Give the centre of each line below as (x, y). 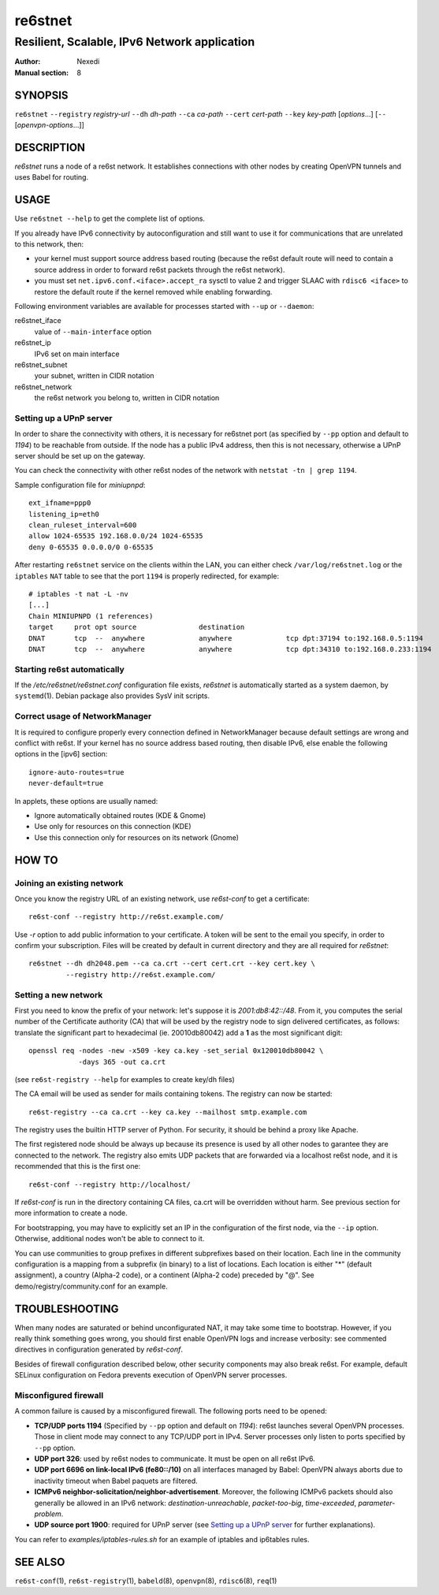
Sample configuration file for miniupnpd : (80, 485)
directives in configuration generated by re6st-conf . (99, 1350)
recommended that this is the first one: (78, 1166)
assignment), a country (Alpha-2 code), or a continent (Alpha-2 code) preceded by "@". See (164, 1275)
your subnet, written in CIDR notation (94, 376)
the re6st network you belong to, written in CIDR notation (127, 398)
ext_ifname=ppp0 (60, 503)
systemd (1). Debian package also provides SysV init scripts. (112, 696)
